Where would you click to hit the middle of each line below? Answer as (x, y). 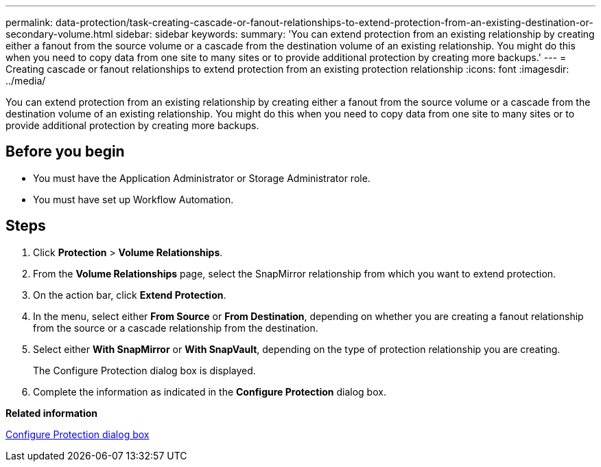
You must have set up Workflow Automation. (133, 199)
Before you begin (65, 152)
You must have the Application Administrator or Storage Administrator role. (202, 178)
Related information (52, 413)
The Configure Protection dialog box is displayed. (144, 370)
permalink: (30, 22)
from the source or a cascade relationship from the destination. (176, 328)
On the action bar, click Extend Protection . (130, 295)
